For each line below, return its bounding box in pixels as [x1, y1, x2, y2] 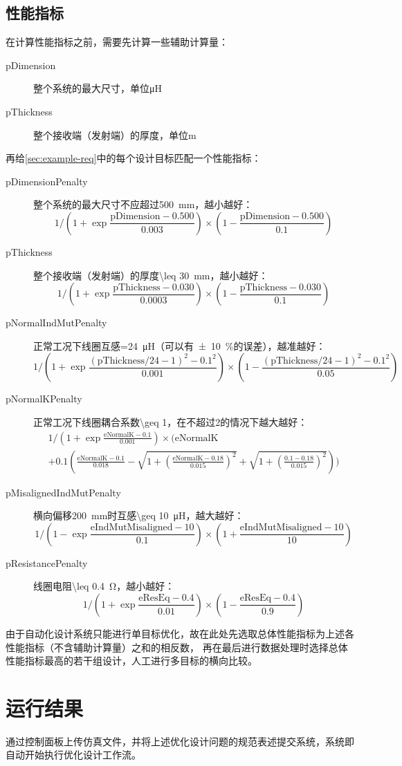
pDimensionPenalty [6, 174, 88, 188]
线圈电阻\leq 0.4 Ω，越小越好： [33, 579, 175, 593]
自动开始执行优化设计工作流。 [6, 747, 141, 762]
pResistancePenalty [6, 555, 88, 570]
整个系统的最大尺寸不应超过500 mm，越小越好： [33, 197, 253, 212]
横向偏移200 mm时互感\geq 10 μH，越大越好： [33, 508, 244, 523]
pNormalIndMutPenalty [6, 315, 107, 330]
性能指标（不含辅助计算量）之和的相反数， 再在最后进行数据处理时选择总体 [6, 639, 348, 654]
